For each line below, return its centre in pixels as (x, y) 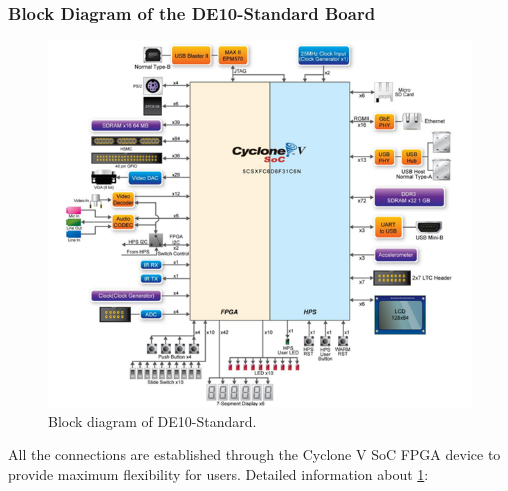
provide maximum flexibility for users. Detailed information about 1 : (218, 473)
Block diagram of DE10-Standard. (152, 420)
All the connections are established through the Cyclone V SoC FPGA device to (254, 454)
